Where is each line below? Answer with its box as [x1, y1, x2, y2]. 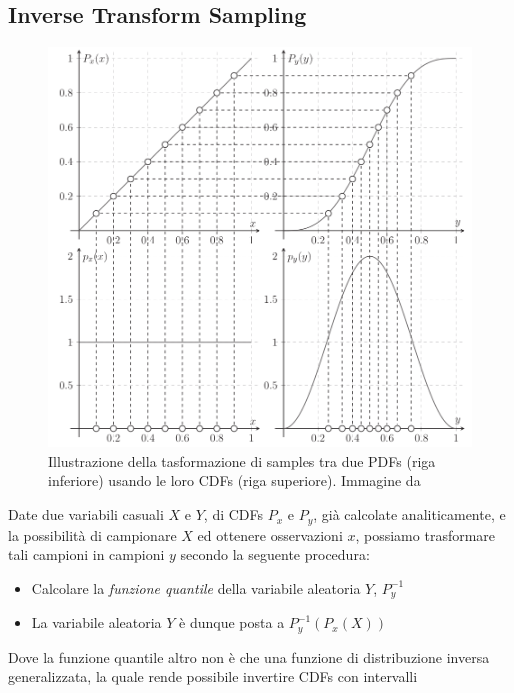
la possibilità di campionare [8, 524, 177, 545]
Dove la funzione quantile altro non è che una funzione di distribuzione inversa [8, 646, 490, 667]
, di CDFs [203, 504, 264, 525]
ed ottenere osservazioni [197, 524, 343, 545]
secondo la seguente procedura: [180, 544, 370, 565]
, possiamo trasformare [355, 524, 496, 545]
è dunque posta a [179, 612, 285, 633]
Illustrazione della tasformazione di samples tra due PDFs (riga [48, 450, 436, 471]
